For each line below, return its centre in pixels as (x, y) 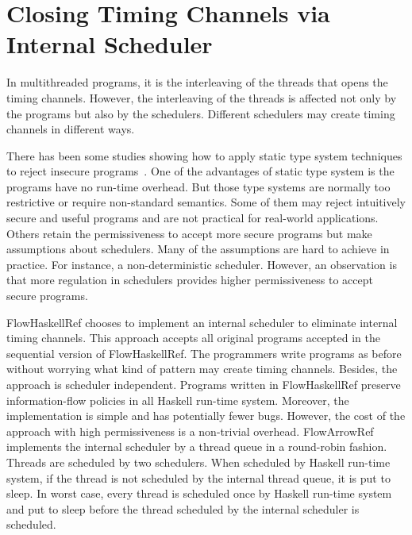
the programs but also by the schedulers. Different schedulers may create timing (201, 113)
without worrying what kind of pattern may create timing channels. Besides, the (202, 369)
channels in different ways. (71, 129)
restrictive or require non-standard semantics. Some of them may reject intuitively (206, 202)
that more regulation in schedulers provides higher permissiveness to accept (190, 280)
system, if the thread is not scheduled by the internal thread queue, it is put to (198, 477)
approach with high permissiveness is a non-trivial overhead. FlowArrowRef (190, 431)
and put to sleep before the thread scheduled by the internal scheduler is (183, 508)
